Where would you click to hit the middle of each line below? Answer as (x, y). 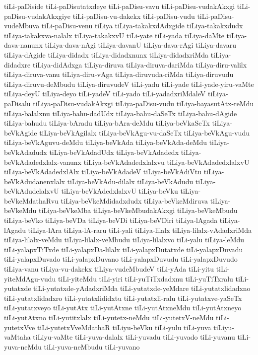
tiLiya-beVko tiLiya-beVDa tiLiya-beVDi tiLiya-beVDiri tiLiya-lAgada (111, 220)
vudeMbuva (22, 26)
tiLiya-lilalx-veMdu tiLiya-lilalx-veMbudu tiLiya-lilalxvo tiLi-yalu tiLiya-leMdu (124, 240)
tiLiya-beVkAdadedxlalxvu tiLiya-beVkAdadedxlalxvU (166, 162)
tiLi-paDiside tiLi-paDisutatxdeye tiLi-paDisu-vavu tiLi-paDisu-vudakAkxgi (120, 6)
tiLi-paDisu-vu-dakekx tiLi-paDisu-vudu (134, 16)
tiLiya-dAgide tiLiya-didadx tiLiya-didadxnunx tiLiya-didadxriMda (106, 54)
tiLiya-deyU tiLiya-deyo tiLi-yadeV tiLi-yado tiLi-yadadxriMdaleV (105, 94)
